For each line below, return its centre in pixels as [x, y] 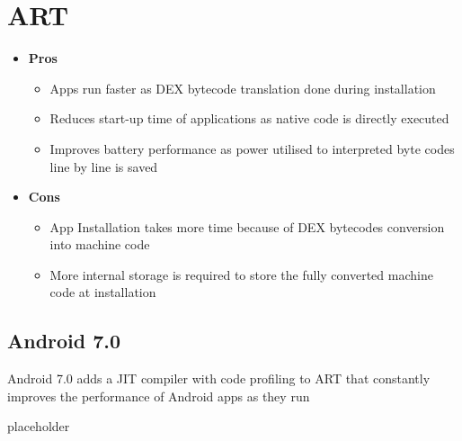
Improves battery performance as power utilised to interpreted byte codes [252, 148]
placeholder [39, 426]
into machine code [100, 244]
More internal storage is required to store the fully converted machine [241, 274]
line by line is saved [104, 166]
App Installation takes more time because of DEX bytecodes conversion [247, 226]
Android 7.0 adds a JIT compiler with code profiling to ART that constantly [219, 378]
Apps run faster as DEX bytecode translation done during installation [243, 88]
